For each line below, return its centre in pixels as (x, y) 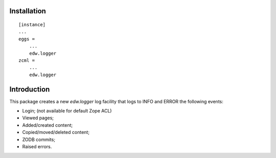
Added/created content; (48, 125)
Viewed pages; (38, 118)
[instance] (32, 25)
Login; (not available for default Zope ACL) (67, 111)
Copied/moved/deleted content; (56, 132)
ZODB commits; (39, 139)
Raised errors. (37, 146)
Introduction (30, 89)
